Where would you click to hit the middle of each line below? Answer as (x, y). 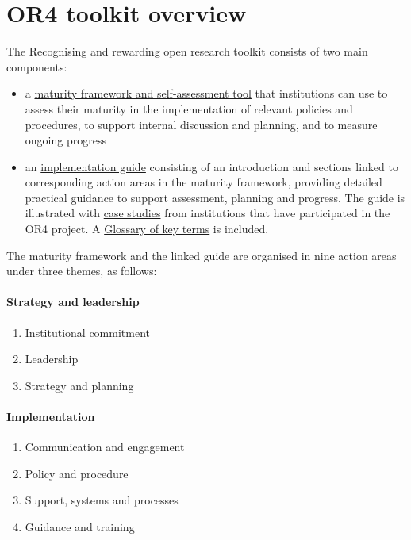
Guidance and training (80, 527)
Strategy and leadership (73, 302)
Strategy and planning (79, 385)
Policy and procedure (77, 473)
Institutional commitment (87, 332)
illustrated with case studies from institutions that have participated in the (207, 213)
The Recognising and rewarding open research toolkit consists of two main (187, 51)
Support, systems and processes (102, 500)
